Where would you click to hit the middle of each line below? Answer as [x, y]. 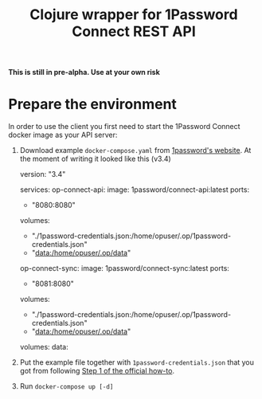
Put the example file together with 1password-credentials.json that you [137, 362]
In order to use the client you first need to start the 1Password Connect [124, 127]
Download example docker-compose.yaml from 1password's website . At [135, 151]
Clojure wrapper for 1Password [134, 15]
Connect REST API [134, 31]
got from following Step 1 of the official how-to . [97, 371]
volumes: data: [44, 347]
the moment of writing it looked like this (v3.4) [95, 159]
